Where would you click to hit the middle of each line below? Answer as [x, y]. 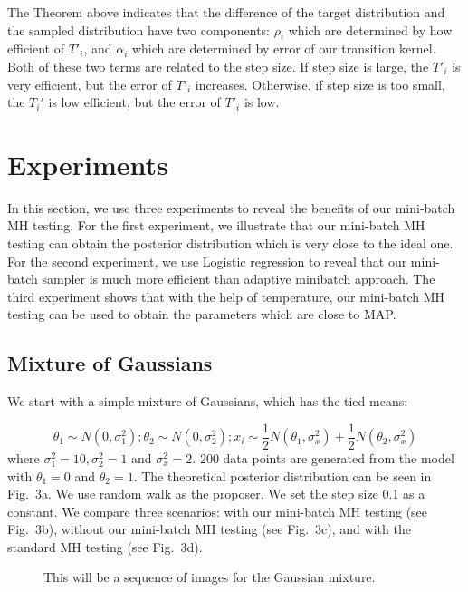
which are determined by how [370, 29]
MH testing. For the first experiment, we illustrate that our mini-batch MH [216, 225]
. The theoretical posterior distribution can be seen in [282, 476]
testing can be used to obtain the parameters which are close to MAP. [202, 314]
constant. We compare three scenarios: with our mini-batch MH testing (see [218, 511]
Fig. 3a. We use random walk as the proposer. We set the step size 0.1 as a [216, 494]
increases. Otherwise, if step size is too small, [320, 84]
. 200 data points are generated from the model [323, 457]
